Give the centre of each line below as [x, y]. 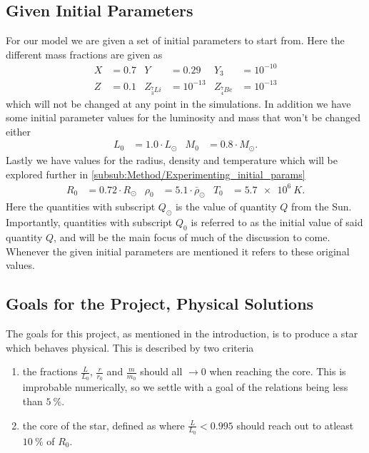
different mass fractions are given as [84, 54]
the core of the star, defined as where [103, 425]
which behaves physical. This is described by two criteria [130, 347]
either [19, 131]
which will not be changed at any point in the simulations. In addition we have [178, 103]
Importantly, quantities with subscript [89, 222]
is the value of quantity [226, 207]
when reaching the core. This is [278, 371]
